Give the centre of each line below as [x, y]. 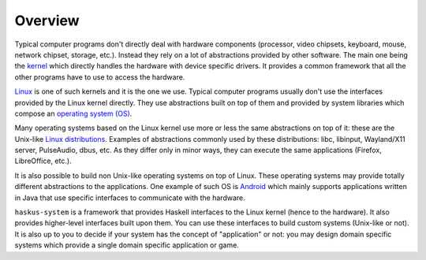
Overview [47, 20]
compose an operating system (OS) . [73, 113]
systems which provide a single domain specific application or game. [127, 245]
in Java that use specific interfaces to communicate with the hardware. [130, 198]
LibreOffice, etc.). [43, 161]
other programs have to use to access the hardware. [100, 77]
